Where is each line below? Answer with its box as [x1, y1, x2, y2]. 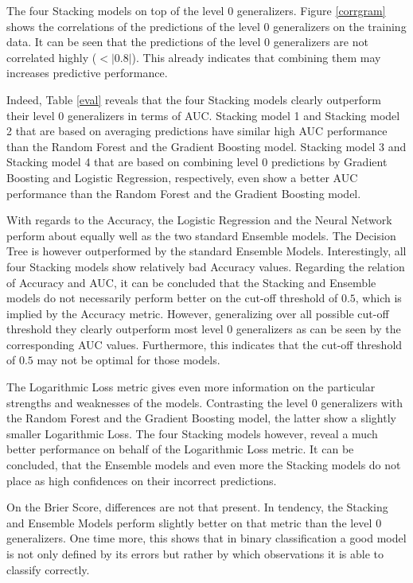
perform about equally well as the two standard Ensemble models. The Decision [6, 227, 396, 243]
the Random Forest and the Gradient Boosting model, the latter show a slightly [6, 410, 396, 426]
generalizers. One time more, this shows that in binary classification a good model [6, 530, 407, 546]
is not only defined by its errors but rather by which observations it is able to [6, 546, 384, 562]
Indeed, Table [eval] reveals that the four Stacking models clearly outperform [6, 91, 381, 107]
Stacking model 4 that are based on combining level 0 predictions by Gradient [6, 154, 388, 170]
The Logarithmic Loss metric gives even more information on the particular [6, 379, 376, 395]
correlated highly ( [6, 49, 97, 65]
